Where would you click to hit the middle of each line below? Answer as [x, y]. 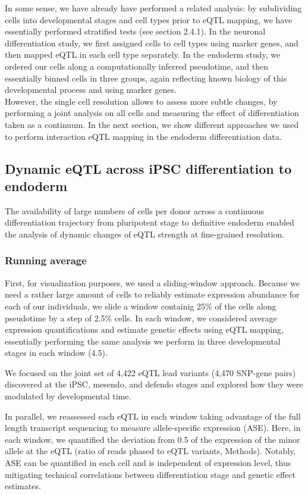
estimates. [23, 486]
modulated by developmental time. [68, 396]
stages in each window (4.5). [56, 353]
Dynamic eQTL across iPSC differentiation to [148, 168]
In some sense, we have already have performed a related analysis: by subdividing [153, 8]
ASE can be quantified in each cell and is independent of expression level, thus [148, 463]
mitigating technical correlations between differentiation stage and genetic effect [150, 474]
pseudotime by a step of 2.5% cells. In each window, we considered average [141, 318]
